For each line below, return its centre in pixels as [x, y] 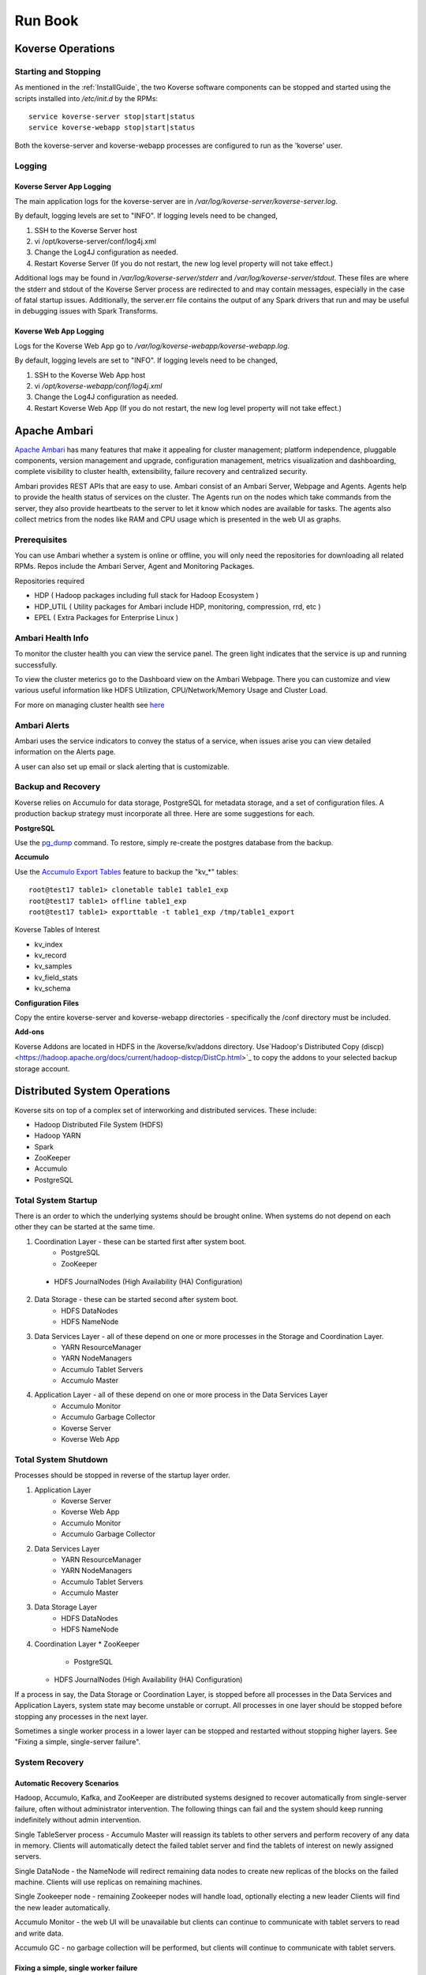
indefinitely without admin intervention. [78, 1820]
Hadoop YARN [58, 1136]
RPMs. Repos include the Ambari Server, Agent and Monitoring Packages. [135, 566]
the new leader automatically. [62, 1907]
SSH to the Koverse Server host [86, 230]
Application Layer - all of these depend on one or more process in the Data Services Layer [181, 1395]
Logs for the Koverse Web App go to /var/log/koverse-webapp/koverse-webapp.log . [152, 346]
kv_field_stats [56, 977]
